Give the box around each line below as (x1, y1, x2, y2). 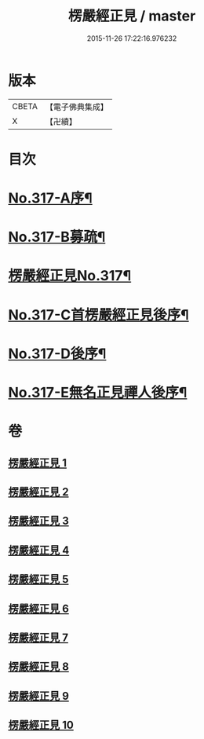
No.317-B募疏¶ (8, 229, 106, 246)
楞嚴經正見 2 (8, 485, 69, 499)
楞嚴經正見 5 (8, 573, 69, 586)
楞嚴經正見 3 (8, 514, 69, 528)
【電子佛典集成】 (45, 101, 108, 112)
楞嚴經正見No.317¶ (8, 267, 132, 285)
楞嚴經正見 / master (67, 7, 196, 25)
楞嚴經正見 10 (8, 719, 75, 732)
